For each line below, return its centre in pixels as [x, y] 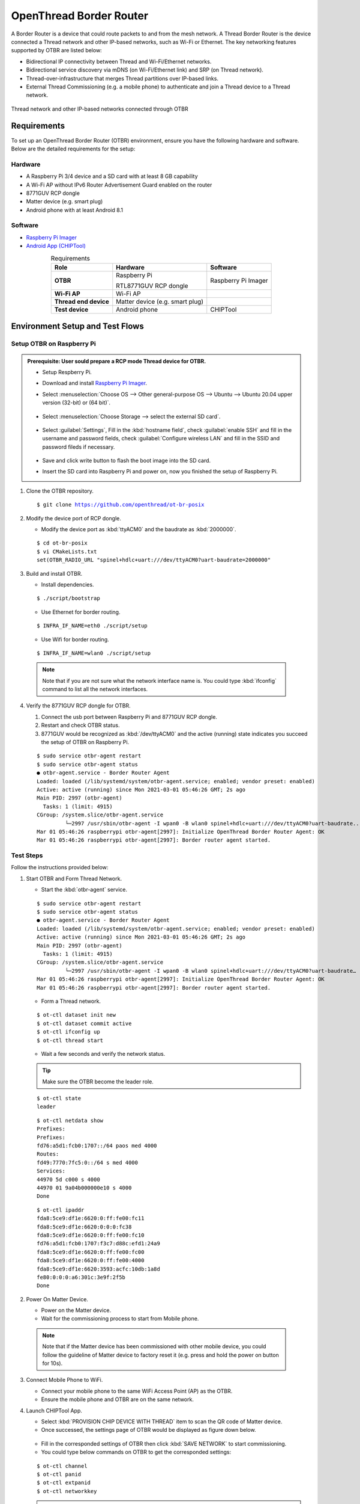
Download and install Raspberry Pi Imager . [94, 383]
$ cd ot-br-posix [62, 543]
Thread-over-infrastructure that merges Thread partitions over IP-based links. [122, 78]
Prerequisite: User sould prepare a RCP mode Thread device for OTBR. [117, 361]
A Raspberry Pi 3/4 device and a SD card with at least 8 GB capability [112, 176]
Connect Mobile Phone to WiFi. [64, 1380]
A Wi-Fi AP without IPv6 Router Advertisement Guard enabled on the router [119, 185]
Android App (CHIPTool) [56, 246]
